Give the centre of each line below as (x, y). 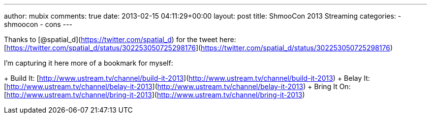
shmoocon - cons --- (38, 24)
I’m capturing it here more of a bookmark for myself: (89, 63)
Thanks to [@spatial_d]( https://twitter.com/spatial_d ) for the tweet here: (120, 39)
